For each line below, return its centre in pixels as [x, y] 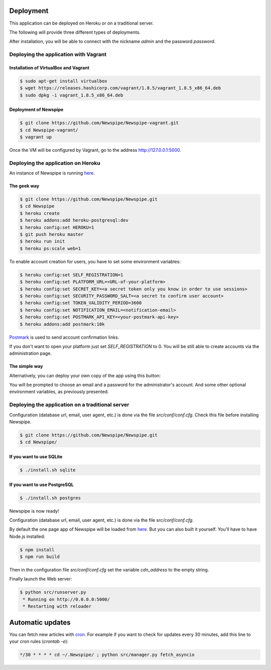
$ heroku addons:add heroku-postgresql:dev [74, 220]
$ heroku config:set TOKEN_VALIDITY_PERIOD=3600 [81, 303]
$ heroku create [40, 213]
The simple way [26, 366]
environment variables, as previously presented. [59, 392]
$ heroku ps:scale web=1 [50, 248]
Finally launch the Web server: [41, 579]
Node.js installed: [27, 536]
